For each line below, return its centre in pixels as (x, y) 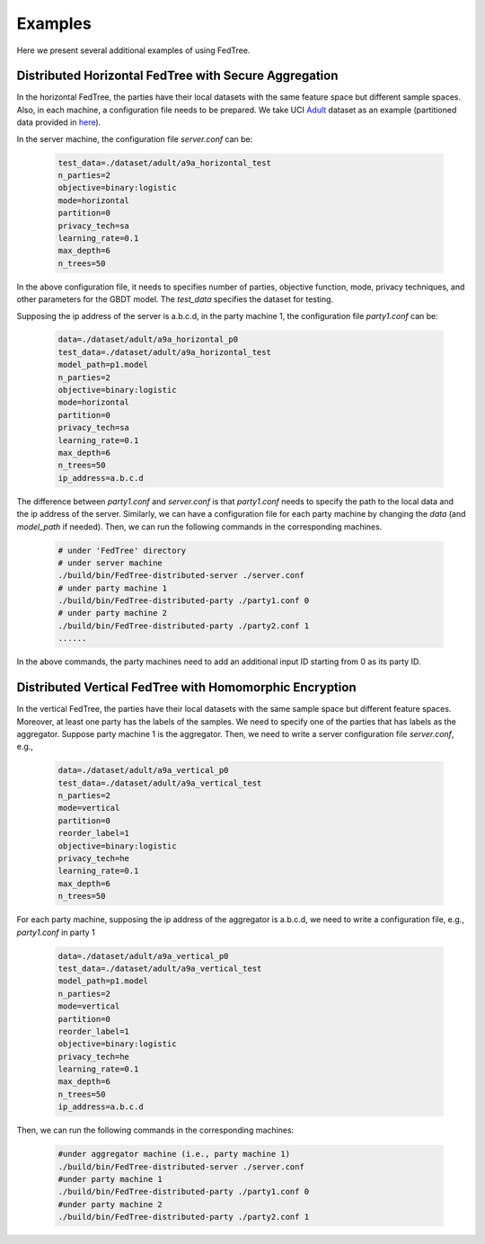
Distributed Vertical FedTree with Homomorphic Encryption (186, 688)
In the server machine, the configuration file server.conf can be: (135, 138)
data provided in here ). (59, 122)
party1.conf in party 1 (56, 932)
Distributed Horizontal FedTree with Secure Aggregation (177, 76)
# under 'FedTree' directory (122, 550)
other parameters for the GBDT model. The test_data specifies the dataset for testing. (175, 299)
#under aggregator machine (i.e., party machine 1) (174, 1154)
